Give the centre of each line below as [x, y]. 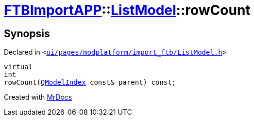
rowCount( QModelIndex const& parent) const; [90, 82]
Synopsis [27, 33]
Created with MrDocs [38, 97]
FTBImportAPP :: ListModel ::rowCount [127, 10]
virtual [18, 67]
